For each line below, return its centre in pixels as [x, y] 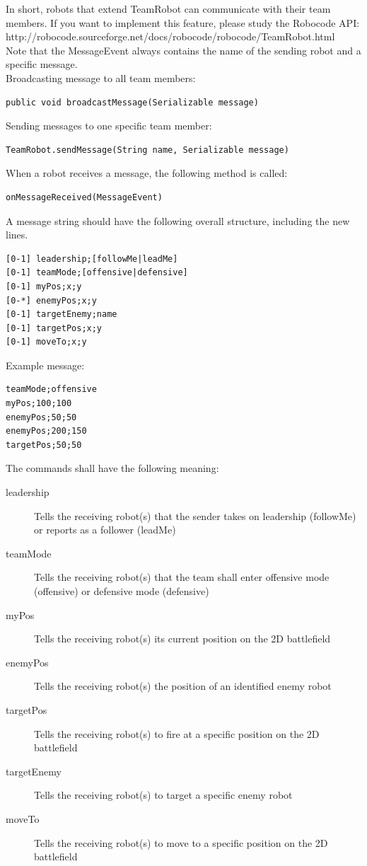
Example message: [45, 365]
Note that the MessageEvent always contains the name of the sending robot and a [183, 50]
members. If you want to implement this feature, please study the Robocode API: [183, 22]
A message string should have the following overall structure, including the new [178, 220]
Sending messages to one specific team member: [109, 126]
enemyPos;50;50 [41, 417]
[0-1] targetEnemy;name [62, 314]
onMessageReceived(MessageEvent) [84, 197]
